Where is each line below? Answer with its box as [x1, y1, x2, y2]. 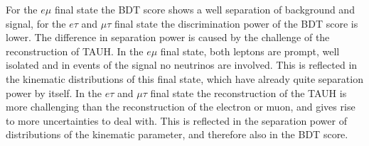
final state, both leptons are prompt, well [160, 43, 340, 58]
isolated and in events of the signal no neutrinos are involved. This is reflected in [6, 57, 358, 72]
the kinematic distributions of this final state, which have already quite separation [6, 71, 363, 86]
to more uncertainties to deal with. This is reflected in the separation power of [6, 113, 347, 128]
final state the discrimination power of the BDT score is [114, 16, 358, 30]
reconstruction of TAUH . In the [6, 43, 144, 58]
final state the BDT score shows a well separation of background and [54, 2, 355, 16]
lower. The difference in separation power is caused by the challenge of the [6, 30, 330, 45]
